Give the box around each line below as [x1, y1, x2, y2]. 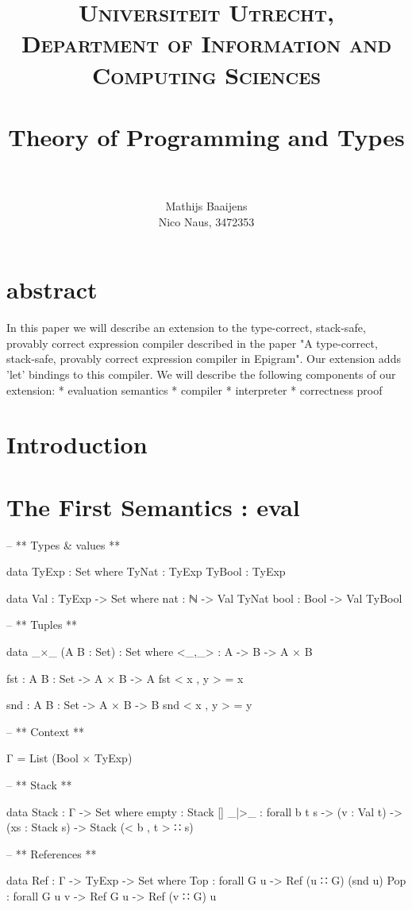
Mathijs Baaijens [165, 198, 248, 214]
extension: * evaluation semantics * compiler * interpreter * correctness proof [6, 381, 383, 398]
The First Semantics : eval [6, 490, 300, 522]
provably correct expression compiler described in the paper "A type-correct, [6, 334, 378, 351]
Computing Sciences [91, 58, 322, 91]
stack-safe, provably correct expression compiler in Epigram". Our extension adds [6, 350, 401, 367]
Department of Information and [21, 27, 392, 60]
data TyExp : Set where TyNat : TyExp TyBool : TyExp [6, 563, 286, 580]
